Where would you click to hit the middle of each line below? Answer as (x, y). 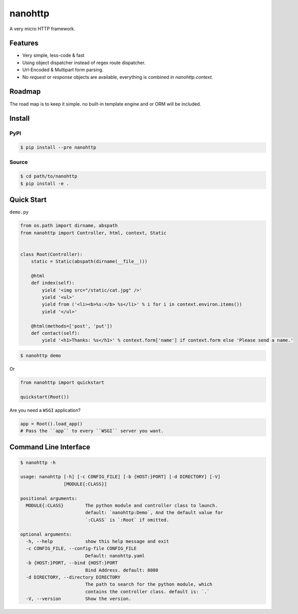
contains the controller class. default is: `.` (147, 591)
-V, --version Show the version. (79, 599)
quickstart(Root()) (45, 397)
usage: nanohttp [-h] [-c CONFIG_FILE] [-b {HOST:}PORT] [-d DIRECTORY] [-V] (120, 477)
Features (24, 43)
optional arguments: (46, 534)
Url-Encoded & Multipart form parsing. (63, 70)
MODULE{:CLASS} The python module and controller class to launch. (122, 505)
